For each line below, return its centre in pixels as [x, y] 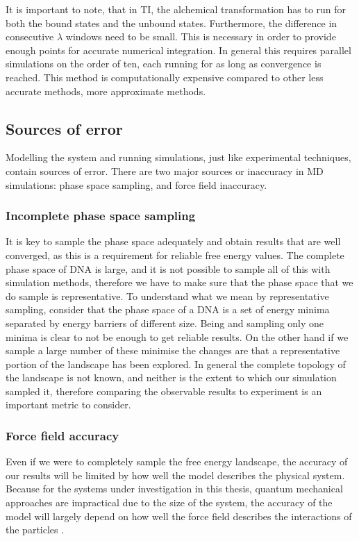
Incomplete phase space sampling [101, 216]
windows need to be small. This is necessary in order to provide [201, 36]
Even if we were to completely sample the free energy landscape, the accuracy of [177, 461]
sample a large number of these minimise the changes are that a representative [173, 350]
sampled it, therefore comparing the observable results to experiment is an [164, 391]
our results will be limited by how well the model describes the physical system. [175, 475]
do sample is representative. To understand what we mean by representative [167, 296]
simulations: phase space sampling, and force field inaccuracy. [136, 184]
